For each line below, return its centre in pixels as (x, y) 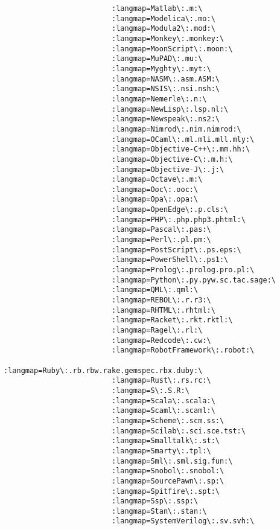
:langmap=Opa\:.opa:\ (155, 200)
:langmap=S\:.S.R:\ (150, 390)
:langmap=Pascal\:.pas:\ (161, 230)
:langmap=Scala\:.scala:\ (163, 401)
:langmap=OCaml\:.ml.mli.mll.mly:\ (183, 139)
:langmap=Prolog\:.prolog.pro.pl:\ (183, 270)
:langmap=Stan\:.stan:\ (159, 511)
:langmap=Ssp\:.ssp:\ (155, 501)
